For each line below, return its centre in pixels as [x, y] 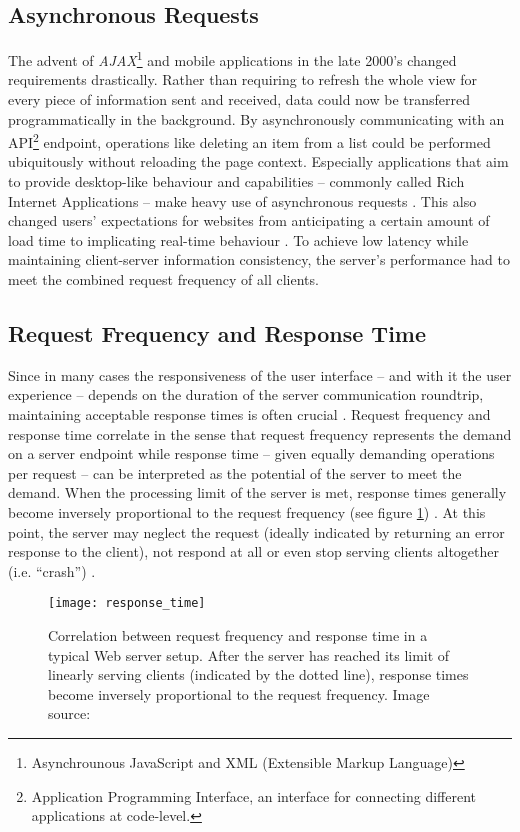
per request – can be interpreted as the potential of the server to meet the [235, 472]
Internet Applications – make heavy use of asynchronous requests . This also [242, 200]
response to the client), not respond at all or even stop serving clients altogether [254, 551]
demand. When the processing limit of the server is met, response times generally [257, 492]
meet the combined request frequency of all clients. [163, 279]
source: [69, 713]
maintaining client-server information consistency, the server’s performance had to [259, 259]
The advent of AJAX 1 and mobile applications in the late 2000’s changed [232, 58]
